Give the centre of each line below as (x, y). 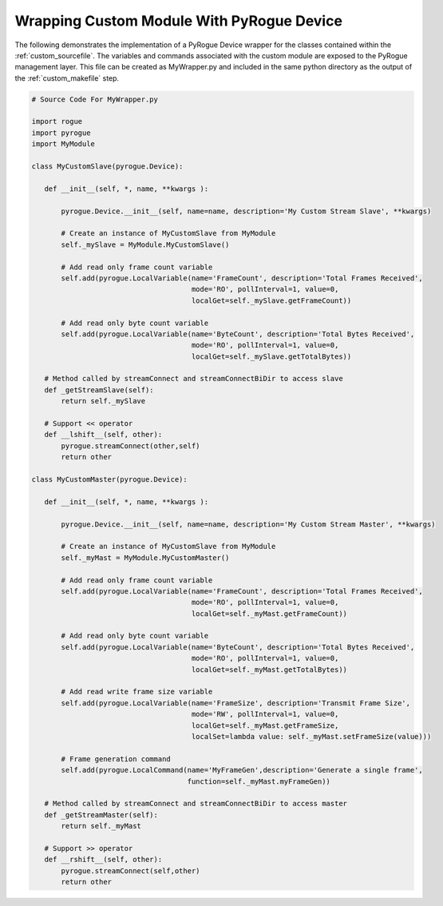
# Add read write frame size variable (137, 692)
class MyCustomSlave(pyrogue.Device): (107, 167)
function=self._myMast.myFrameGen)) (259, 781)
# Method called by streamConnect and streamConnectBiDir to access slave (194, 379)
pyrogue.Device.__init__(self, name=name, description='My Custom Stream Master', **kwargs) (248, 524)
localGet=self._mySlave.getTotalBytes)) (271, 356)
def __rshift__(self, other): (103, 860)
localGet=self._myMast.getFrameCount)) (269, 614)
